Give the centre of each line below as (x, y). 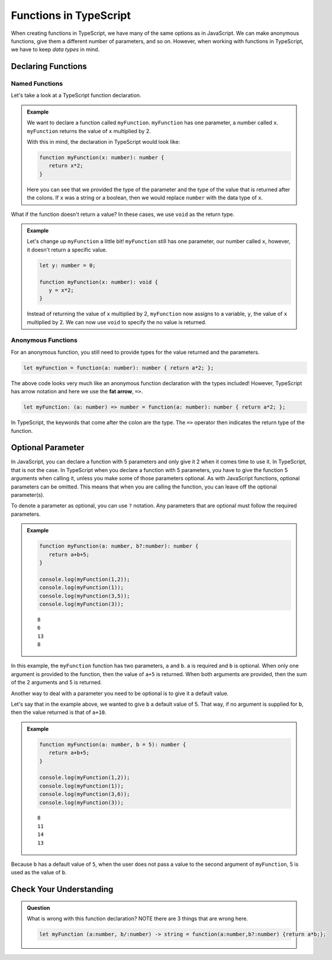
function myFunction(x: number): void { (99, 282)
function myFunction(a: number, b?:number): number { (119, 546)
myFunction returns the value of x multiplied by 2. (89, 131)
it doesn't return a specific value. (67, 250)
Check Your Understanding (62, 889)
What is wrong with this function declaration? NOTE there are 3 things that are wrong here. (138, 919)
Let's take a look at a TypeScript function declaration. (76, 95)
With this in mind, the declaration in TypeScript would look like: (104, 142)
